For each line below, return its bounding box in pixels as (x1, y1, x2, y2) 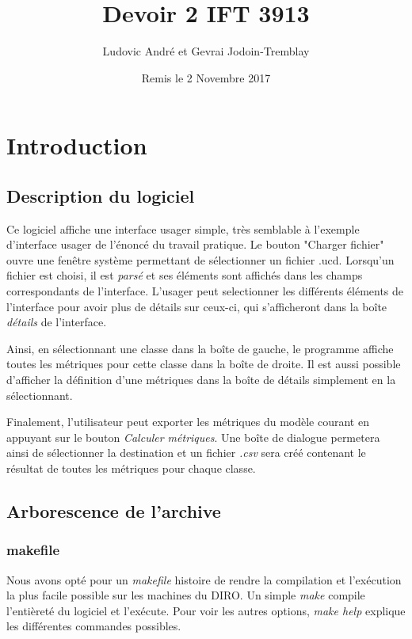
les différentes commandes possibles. (6, 618, 181, 634)
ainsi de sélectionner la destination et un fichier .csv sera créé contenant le (6, 444, 366, 461)
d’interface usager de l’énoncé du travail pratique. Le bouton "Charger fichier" (6, 236, 384, 253)
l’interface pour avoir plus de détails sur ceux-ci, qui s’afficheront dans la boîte (6, 298, 387, 314)
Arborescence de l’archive (6, 499, 221, 523)
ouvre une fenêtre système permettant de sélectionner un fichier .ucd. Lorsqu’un (6, 251, 395, 268)
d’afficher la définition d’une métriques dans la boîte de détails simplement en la (6, 371, 396, 388)
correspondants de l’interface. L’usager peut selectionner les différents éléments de (6, 283, 404, 299)
